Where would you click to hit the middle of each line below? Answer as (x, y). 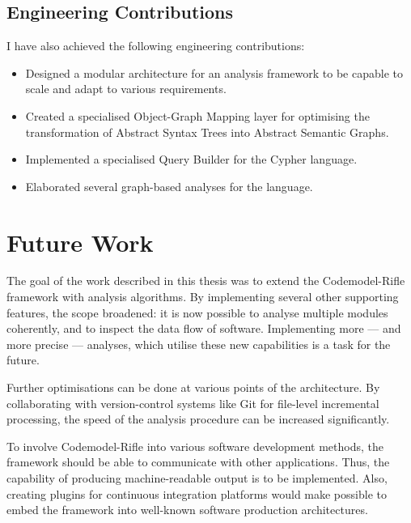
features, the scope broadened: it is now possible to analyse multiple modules (197, 312)
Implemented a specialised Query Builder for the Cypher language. (191, 159)
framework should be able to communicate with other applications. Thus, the (198, 462)
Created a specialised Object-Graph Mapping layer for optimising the (197, 115)
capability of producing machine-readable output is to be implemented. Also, (197, 478)
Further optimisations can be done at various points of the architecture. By (193, 387)
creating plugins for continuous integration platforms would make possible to (197, 493)
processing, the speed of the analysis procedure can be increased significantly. (198, 419)
